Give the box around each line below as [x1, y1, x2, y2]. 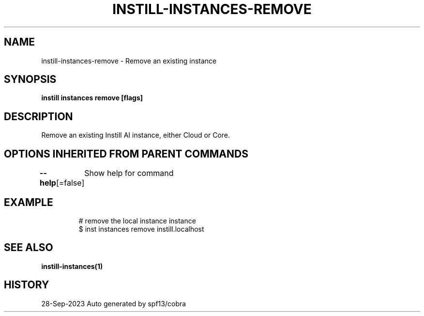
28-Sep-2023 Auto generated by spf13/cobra [41, 299, 186, 308]
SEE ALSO [4, 241, 53, 254]
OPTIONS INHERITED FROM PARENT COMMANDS [4, 147, 248, 160]
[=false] [56, 178, 85, 188]
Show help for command [84, 168, 174, 178]
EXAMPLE [4, 196, 53, 208]
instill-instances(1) [41, 262, 103, 270]
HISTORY [4, 279, 49, 291]
